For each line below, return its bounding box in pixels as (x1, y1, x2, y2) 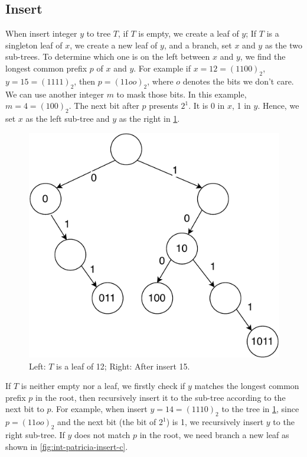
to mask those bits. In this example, (116, 87, 247, 100)
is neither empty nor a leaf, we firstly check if (21, 380, 185, 392)
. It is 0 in (188, 99, 225, 112)
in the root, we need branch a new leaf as (139, 428, 289, 440)
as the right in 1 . (119, 112, 180, 124)
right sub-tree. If (5, 428, 65, 440)
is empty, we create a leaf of (138, 27, 239, 40)
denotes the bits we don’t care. (182, 74, 294, 87)
